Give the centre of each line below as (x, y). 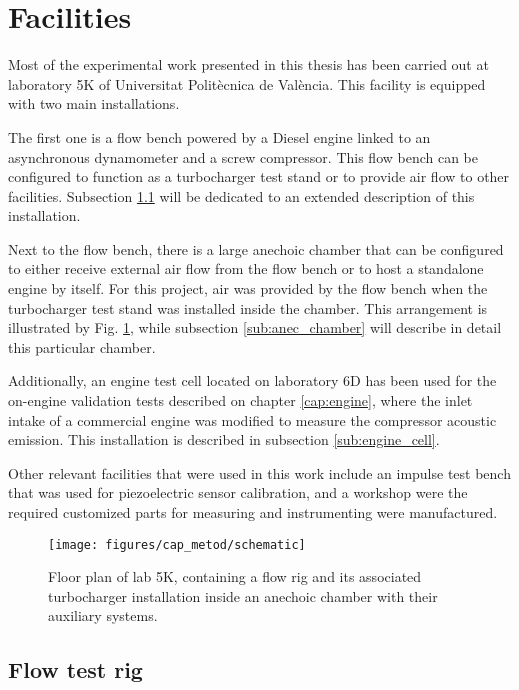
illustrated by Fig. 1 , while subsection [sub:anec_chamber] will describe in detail (255, 327)
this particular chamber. (82, 346)
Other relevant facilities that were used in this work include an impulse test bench (259, 472)
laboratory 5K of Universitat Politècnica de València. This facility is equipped (247, 83)
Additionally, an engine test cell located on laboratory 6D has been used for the (252, 380)
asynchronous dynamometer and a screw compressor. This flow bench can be (243, 156)
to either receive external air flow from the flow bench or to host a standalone (246, 268)
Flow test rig (75, 669)
